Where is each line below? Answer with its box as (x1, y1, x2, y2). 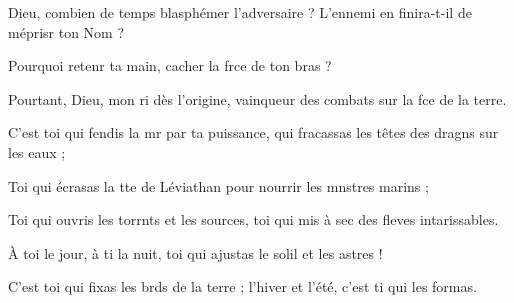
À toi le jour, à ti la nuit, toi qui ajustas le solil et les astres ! (8, 242, 383, 263)
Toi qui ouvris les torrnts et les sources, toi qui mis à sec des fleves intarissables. (8, 209, 499, 230)
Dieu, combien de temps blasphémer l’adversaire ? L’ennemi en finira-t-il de (8, 2, 472, 22)
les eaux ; (8, 141, 66, 162)
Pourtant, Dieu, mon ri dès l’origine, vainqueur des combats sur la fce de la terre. (8, 88, 507, 109)
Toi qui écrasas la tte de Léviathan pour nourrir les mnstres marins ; (8, 175, 429, 196)
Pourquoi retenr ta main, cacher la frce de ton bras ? (8, 55, 332, 76)
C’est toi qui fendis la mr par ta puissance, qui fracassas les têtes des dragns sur (8, 122, 499, 143)
